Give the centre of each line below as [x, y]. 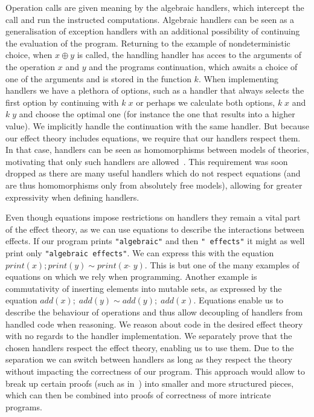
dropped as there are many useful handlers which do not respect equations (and [153, 173]
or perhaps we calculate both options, [206, 102]
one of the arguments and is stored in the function [98, 78]
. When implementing [239, 78]
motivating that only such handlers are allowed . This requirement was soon [147, 161]
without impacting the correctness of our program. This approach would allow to [155, 371]
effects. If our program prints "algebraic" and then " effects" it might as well [155, 241]
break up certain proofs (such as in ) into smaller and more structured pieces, [150, 383]
